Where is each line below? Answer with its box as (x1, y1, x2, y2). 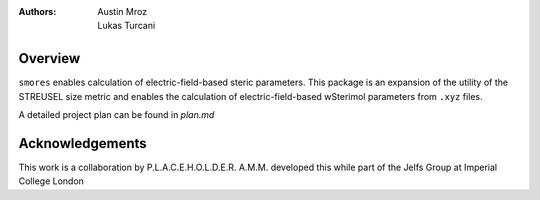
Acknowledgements (18, 135, 147, 152)
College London (18, 175, 85, 187)
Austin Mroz (97, 6, 148, 17)
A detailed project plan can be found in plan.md (18, 109, 215, 121)
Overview (18, 50, 81, 67)
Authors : (18, 6, 57, 17)
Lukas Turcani (97, 20, 156, 32)
